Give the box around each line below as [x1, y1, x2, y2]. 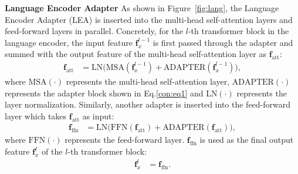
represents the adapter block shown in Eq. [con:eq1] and [5, 86, 204, 99]
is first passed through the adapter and [153, 36, 293, 48]
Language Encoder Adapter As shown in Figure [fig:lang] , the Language [5, 2, 279, 14]
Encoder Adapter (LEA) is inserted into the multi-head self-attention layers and [5, 13, 293, 25]
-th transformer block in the [188, 25, 289, 37]
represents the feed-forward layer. [65, 133, 185, 146]
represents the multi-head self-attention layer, [66, 75, 230, 87]
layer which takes [5, 109, 67, 122]
